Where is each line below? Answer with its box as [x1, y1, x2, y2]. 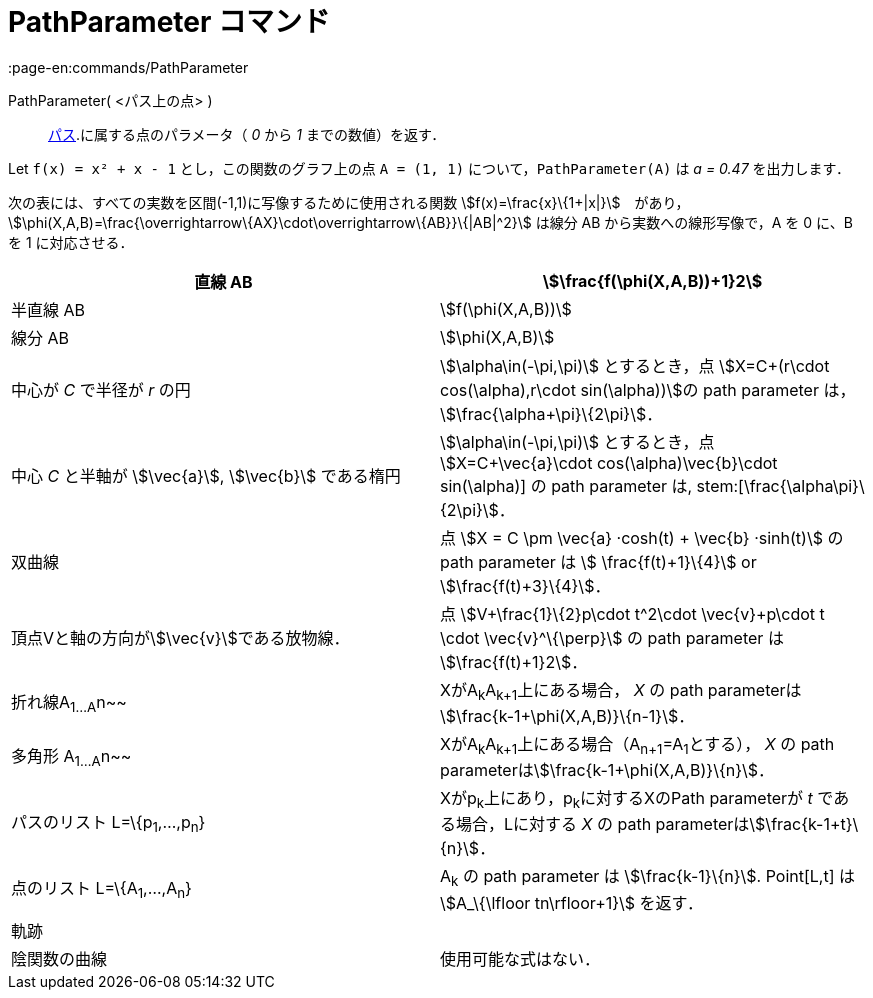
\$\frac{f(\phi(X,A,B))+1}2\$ [542, 270, 763, 291]
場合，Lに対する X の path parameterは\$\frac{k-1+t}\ [456, 814, 859, 835]
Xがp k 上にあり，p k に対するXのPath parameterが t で [440, 788, 834, 812]
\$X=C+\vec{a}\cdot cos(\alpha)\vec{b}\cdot [440, 452, 778, 473]
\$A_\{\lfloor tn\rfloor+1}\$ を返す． [440, 892, 703, 913]
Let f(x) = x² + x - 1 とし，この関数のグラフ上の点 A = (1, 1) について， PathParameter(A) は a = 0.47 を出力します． [8, 159, 850, 177]
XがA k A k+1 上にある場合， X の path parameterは [440, 679, 802, 703]
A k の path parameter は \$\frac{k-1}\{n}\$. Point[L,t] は [440, 866, 856, 890]
